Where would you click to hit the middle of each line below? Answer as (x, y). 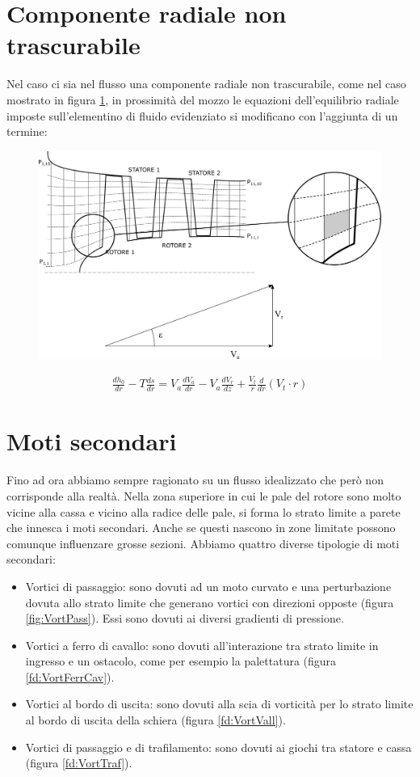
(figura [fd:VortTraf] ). (79, 763)
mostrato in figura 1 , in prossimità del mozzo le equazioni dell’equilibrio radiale (203, 99)
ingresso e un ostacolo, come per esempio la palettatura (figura (181, 661)
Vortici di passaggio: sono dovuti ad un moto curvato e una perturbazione (208, 586)
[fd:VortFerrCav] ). (70, 676)
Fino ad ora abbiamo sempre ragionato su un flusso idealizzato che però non (195, 480)
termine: (27, 131)
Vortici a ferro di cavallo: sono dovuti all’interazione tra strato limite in (202, 645)
